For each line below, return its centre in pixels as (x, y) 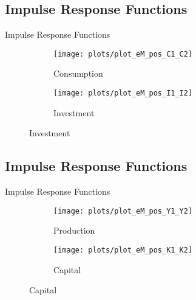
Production (74, 230)
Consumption (78, 73)
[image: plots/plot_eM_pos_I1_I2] (123, 93)
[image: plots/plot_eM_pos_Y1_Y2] (123, 211)
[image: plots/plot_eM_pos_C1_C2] (123, 54)
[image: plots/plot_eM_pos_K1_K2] (123, 250)
